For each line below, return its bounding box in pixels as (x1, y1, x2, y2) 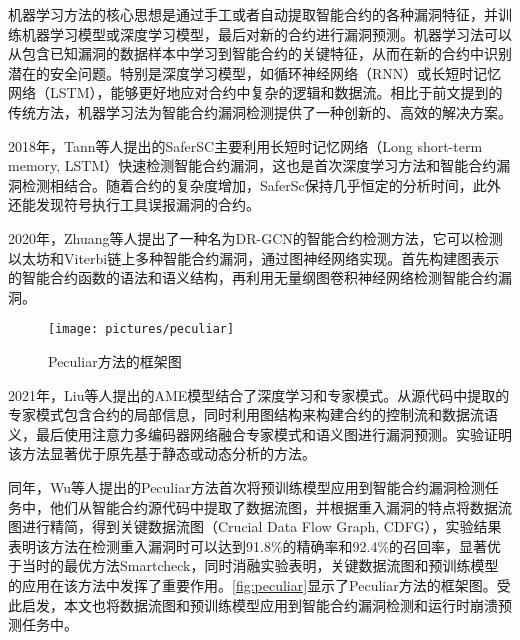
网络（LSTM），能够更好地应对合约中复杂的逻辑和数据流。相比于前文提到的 (8, 82, 503, 103)
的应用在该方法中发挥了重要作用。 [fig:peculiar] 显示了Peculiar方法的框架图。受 (8, 574, 511, 595)
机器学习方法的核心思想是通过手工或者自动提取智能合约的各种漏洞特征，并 (8, 4, 498, 24)
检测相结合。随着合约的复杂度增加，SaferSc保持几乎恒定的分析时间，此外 (21, 174, 501, 195)
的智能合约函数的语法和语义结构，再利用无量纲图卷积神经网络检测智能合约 (8, 267, 498, 288)
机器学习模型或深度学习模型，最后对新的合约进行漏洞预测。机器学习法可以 (21, 23, 512, 44)
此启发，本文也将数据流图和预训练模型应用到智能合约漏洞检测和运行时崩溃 (8, 594, 498, 615)
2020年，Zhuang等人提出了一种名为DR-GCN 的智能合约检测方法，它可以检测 (8, 227, 503, 248)
